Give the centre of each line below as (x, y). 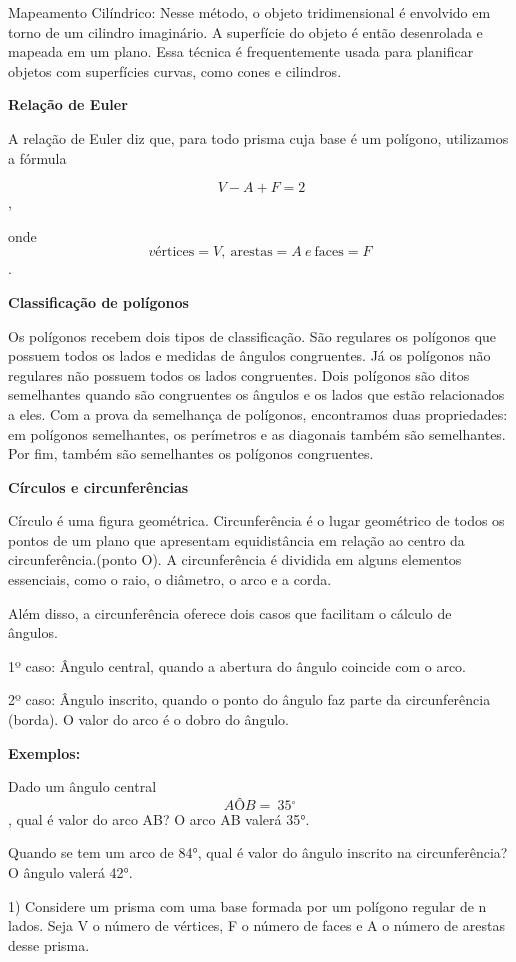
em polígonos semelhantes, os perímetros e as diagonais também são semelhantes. (257, 433)
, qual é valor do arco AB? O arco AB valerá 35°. (159, 818)
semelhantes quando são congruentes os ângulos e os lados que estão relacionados (256, 394)
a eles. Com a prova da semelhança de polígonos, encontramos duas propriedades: (258, 413)
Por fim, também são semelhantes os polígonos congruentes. (191, 453)
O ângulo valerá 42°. (70, 872)
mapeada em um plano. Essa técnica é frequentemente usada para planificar (241, 51)
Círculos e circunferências (98, 486)
